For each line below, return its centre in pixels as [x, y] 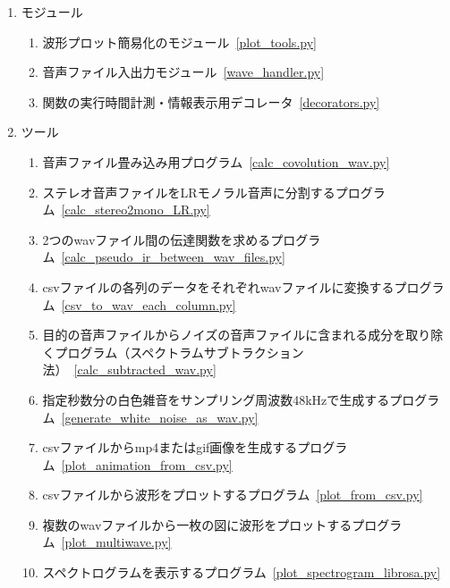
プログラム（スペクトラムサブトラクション [179, 352]
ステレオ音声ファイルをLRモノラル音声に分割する [189, 192]
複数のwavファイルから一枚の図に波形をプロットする [197, 524]
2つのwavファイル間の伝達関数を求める [157, 239]
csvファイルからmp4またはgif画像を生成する [170, 447]
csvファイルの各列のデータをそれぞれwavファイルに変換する [218, 286]
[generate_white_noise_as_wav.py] [160, 417]
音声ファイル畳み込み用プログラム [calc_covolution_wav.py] [216, 161]
